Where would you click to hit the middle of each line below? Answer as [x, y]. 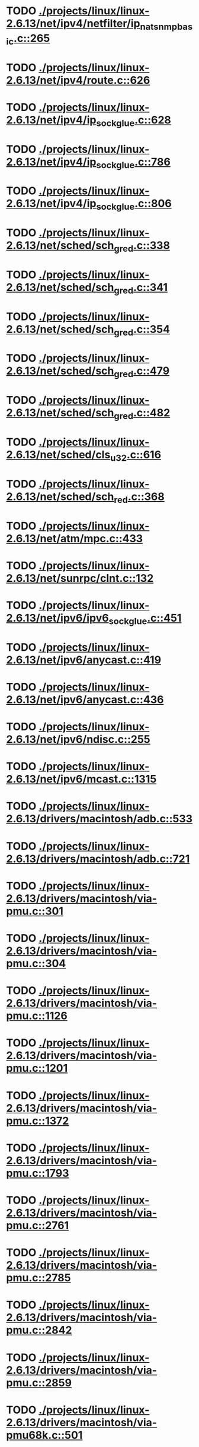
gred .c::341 [140, 288]
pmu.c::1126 [37, 1016]
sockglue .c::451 [145, 619]
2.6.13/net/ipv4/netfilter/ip [73, 23]
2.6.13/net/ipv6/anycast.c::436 [85, 699]
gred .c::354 [142, 330]
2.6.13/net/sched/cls [58, 455]
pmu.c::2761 [38, 1225]
